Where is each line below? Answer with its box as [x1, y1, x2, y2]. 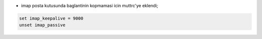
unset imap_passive [19, 22, 65, 28]
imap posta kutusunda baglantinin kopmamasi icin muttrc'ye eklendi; [21, 3, 159, 8]
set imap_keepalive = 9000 [19, 15, 83, 21]
